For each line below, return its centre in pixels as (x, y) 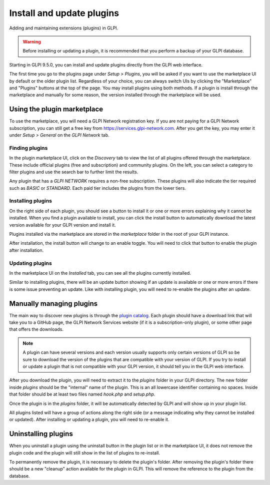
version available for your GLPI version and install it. (62, 225)
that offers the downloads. (36, 329)
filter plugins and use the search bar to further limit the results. (74, 172)
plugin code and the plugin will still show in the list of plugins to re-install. (84, 453)
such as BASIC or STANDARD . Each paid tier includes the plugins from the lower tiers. (97, 188)
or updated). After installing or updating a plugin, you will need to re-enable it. (89, 420)
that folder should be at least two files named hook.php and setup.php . (82, 394)
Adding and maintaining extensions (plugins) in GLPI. (64, 28)
